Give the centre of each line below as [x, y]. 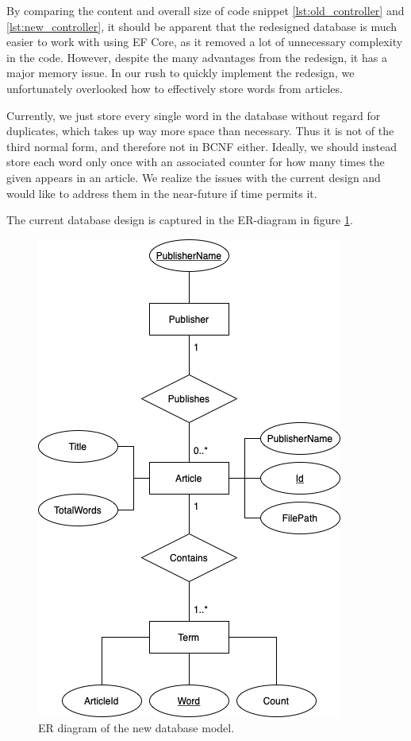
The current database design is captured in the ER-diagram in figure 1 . [180, 220]
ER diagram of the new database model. [136, 728]
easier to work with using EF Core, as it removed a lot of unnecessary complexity [205, 42]
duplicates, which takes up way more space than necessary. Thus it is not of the [200, 131]
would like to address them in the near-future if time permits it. [162, 193]
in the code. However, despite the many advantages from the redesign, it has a [197, 57]
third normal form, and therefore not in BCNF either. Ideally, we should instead [202, 146]
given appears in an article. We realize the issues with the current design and [194, 177]
